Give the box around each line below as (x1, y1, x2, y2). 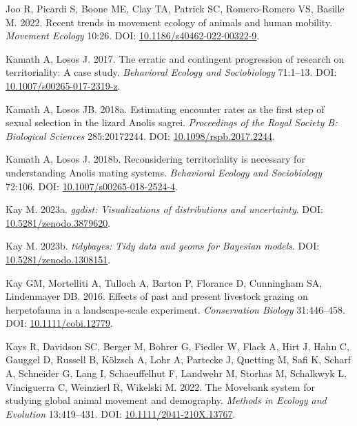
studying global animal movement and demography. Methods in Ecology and (6, 393, 327, 407)
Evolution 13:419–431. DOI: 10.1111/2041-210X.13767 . (6, 406, 236, 420)
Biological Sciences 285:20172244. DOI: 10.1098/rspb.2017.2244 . (6, 128, 275, 143)
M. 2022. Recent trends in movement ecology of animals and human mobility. (6, 14, 333, 29)
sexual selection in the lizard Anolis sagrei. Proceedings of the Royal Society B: (6, 115, 338, 130)
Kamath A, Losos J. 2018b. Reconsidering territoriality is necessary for (6, 152, 305, 166)
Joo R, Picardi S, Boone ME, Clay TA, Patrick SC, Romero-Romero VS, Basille (6, 1, 345, 15)
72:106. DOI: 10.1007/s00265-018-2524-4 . (6, 179, 178, 193)
